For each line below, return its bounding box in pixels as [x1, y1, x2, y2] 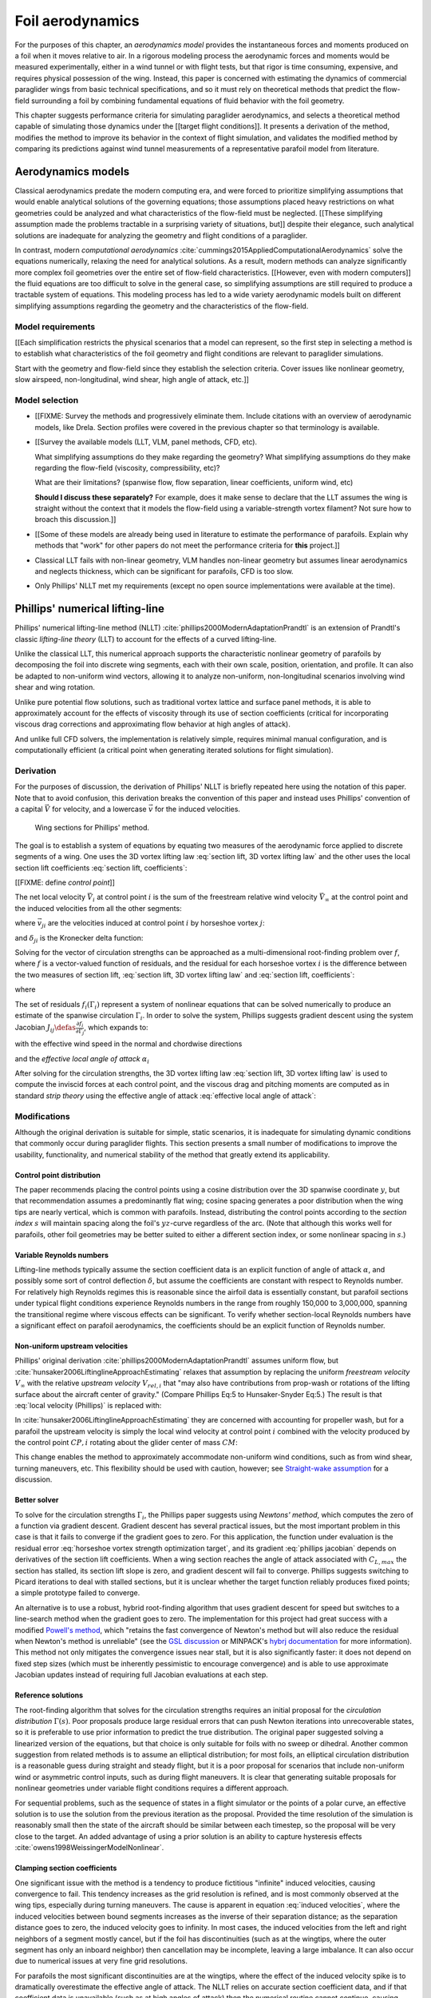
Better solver [14, 1495, 59, 1505]
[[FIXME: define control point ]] [14, 878, 116, 887]
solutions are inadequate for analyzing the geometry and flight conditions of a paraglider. [14, 230, 308, 240]
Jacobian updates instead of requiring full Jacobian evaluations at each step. [14, 1670, 269, 1680]
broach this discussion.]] [34, 515, 117, 524]
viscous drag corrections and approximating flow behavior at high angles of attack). [14, 719, 291, 729]
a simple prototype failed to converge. [14, 1588, 140, 1598]
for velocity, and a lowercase [52, 804, 147, 814]
